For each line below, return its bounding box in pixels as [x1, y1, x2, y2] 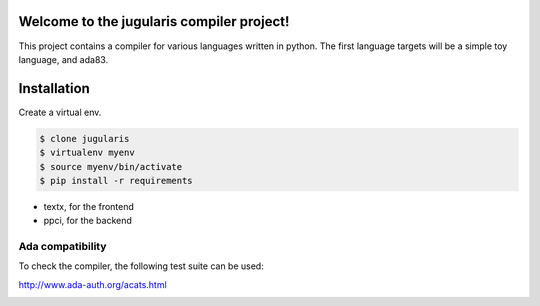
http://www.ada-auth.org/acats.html [18, 278, 167, 290]
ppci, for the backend [43, 215, 132, 227]
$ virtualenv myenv [39, 147, 135, 159]
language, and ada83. [18, 53, 109, 65]
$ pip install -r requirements [39, 175, 194, 186]
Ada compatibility [18, 240, 107, 254]
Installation [18, 80, 90, 97]
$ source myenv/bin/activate [39, 161, 183, 172]
